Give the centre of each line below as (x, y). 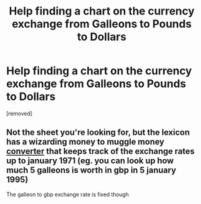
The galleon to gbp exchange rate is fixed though (68, 194)
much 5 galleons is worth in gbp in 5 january (91, 170)
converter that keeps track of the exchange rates (100, 152)
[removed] (19, 113)
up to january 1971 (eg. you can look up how (90, 161)
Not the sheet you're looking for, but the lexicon (98, 132)
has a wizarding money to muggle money (85, 142)
